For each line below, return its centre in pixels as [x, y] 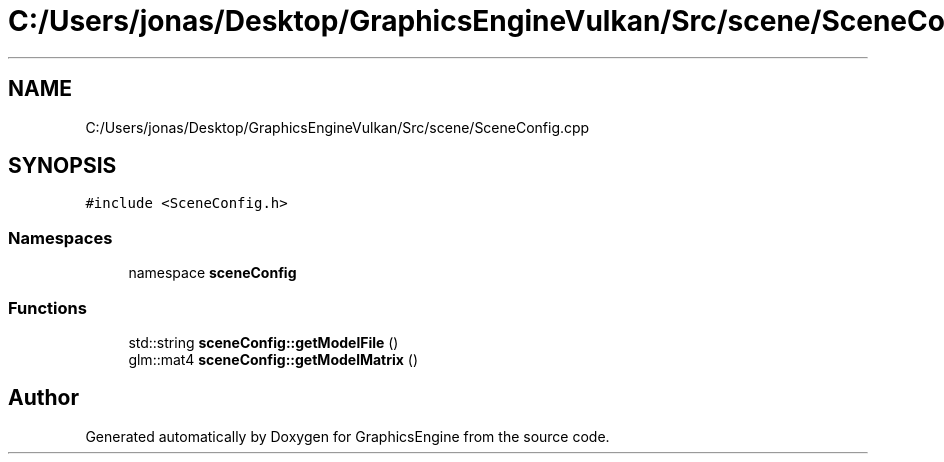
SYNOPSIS [62, 166]
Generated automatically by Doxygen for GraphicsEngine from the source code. [347, 436]
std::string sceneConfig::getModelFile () [263, 342]
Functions [47, 307]
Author [43, 398]
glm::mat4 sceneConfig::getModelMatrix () [273, 359]
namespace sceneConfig [212, 273]
